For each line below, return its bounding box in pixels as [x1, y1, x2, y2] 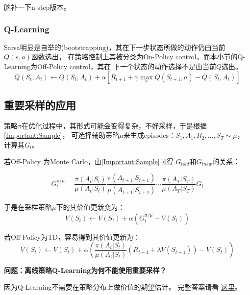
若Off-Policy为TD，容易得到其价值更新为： [4, 231, 141, 242]
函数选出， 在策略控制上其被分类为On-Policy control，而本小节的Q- [31, 51, 245, 62]
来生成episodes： [123, 130, 176, 140]
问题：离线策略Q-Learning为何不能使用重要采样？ [4, 265, 167, 275]
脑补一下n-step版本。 [4, 2, 71, 12]
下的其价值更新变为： [56, 202, 125, 212]
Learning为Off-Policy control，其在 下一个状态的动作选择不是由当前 [4, 61, 216, 71]
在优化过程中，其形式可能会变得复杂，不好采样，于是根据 [21, 120, 207, 130]
